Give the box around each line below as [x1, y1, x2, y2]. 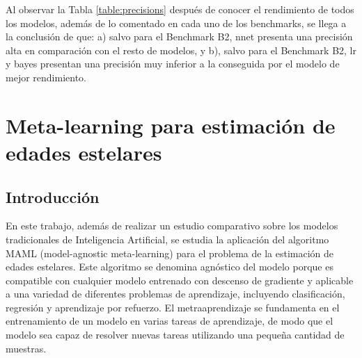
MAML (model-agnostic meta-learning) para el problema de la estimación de [6, 245, 334, 260]
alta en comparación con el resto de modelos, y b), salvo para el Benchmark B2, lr [6, 42, 356, 57]
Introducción [6, 186, 100, 207]
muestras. [6, 341, 47, 355]
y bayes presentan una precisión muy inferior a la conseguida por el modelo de [6, 56, 340, 71]
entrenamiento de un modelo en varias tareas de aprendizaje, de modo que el [6, 314, 333, 328]
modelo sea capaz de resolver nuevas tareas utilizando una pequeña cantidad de [6, 327, 345, 342]
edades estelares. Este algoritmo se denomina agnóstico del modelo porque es [6, 259, 333, 274]
